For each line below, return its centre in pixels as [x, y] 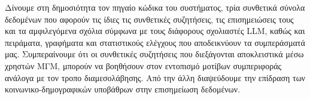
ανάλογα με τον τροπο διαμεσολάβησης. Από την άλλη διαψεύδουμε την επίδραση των [155, 77]
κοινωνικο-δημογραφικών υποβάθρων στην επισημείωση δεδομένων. [123, 89]
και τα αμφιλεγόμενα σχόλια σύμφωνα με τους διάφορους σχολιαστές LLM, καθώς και [155, 31]
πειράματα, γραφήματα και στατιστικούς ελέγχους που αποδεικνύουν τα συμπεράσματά [155, 42]
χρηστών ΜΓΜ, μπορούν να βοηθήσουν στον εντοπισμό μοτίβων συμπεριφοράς [143, 65]
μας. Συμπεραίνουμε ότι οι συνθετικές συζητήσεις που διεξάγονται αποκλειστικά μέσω [154, 54]
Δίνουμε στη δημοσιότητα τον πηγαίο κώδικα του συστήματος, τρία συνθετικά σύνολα [155, 7]
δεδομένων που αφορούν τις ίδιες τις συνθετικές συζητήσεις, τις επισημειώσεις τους [149, 19]
